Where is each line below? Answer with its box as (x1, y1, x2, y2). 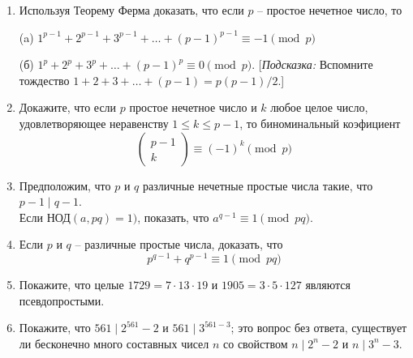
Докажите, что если (19, 99, 117, 116)
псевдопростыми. (19, 292, 105, 309)
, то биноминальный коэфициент (239, 114, 401, 131)
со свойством (223, 335, 288, 352)
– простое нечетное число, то (257, 2, 402, 18)
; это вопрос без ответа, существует (230, 319, 407, 336)
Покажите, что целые (19, 276, 124, 293)
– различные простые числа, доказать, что (75, 236, 283, 253)
